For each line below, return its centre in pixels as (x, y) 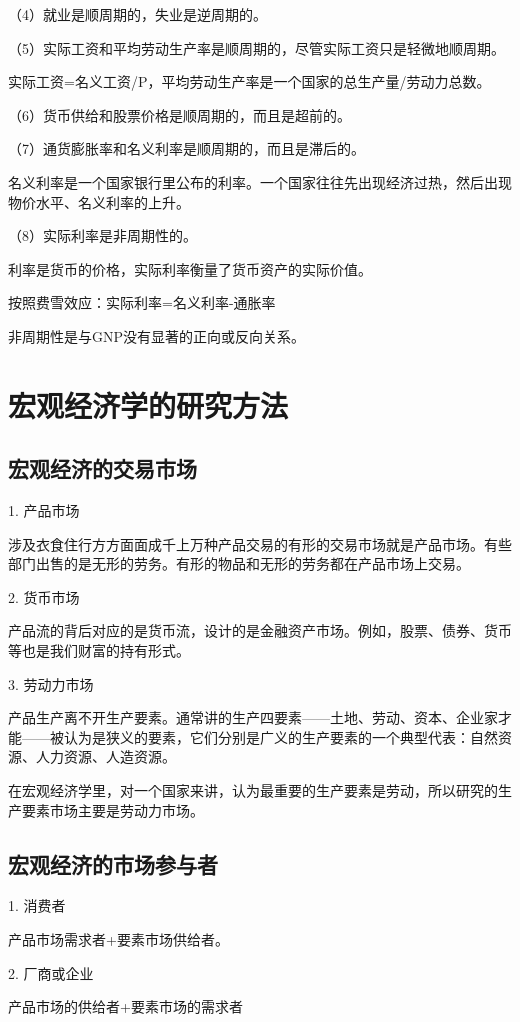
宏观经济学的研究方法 (148, 404)
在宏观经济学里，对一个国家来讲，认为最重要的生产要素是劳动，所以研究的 (253, 790)
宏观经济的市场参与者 (113, 863)
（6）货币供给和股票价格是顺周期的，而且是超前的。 (179, 114)
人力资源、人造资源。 (105, 756)
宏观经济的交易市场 (102, 468)
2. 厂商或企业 (51, 972)
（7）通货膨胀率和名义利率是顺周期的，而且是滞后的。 (186, 148)
